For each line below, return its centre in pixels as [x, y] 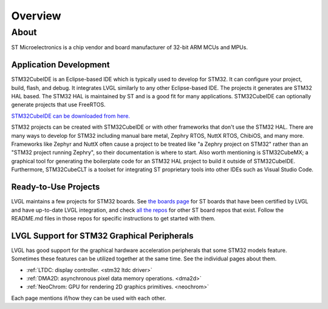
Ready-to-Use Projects [56, 187]
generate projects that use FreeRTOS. [58, 105]
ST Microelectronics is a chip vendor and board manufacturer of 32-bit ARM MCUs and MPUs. [130, 47]
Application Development [60, 65]
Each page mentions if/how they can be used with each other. [89, 298]
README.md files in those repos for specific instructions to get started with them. [113, 218]
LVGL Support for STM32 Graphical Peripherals [102, 236]
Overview [36, 16]
